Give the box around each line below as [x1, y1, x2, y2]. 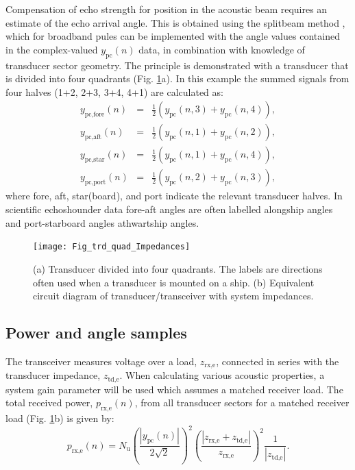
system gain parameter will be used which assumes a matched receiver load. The [5, 382, 343, 396]
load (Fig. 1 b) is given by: [5, 411, 114, 425]
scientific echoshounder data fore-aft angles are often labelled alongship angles [5, 202, 333, 217]
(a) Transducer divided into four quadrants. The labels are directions [33, 261, 323, 275]
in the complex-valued [5, 42, 98, 56]
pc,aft [84, 134, 101, 141]
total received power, [5, 395, 93, 410]
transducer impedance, [5, 368, 101, 382]
